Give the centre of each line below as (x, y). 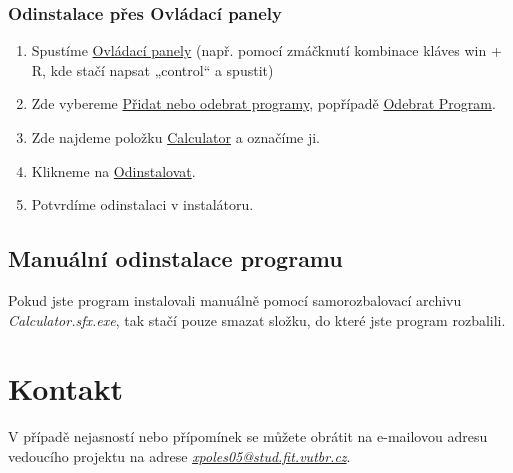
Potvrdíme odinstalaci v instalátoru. (142, 204)
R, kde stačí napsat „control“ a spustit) (152, 69)
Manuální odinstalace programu (175, 258)
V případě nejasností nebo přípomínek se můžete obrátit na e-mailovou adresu (248, 436)
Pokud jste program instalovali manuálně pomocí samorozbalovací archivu (235, 299)
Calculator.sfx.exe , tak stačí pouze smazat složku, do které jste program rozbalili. (257, 319)
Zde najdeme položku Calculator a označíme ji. (176, 137)
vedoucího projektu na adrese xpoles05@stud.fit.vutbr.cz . (179, 455)
